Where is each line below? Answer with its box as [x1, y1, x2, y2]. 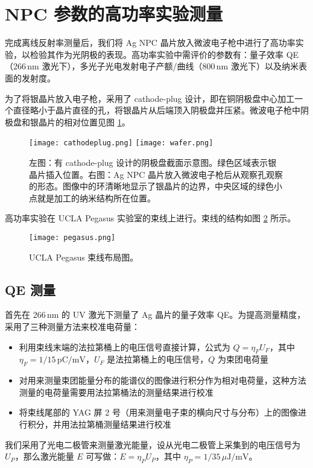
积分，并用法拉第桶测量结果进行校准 [27, 417, 171, 430]
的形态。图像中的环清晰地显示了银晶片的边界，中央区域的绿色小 [29, 180, 282, 192]
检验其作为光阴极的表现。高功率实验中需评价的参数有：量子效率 [30, 48, 283, 60]
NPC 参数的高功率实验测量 [5, 1, 223, 26]
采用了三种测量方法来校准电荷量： [5, 320, 140, 332]
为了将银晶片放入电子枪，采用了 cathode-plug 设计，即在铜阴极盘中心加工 [5, 92, 295, 104]
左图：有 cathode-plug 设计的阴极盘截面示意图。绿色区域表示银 [29, 156, 277, 168]
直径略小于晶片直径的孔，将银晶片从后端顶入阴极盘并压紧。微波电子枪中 [13, 104, 300, 116]
